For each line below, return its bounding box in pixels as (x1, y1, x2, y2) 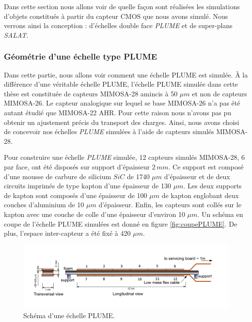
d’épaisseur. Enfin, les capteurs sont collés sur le (98, 199, 241, 210)
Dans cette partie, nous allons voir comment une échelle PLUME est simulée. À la (4, 69, 248, 79)
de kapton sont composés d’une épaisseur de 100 (4, 190, 147, 200)
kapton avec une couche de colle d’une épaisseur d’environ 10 (4, 209, 185, 219)
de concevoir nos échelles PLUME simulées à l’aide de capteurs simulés (4, 126, 214, 137)
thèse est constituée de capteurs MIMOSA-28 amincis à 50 (4, 88, 178, 98)
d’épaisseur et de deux (164, 171, 230, 181)
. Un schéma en (197, 209, 243, 219)
